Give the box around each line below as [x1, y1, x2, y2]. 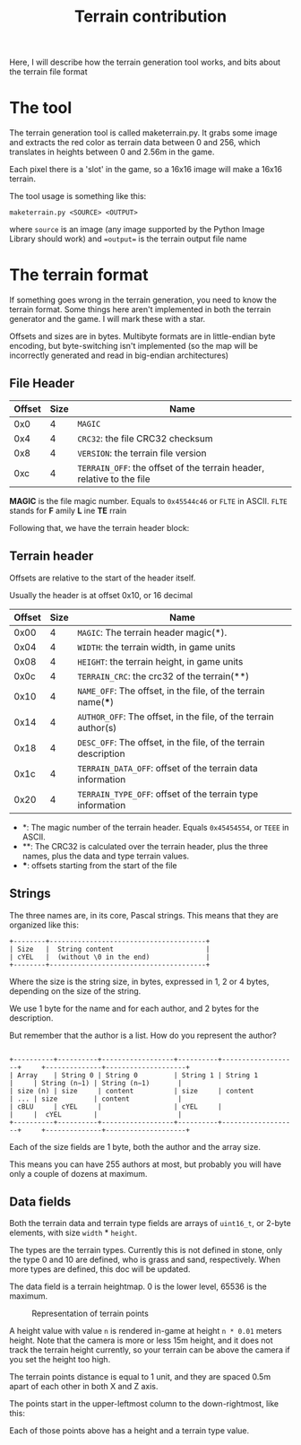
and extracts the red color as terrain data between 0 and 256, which [9, 137, 261, 148]
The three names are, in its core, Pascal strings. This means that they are [9, 910, 279, 920]
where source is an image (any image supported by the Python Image [9, 224, 265, 235]
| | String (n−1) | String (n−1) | [9, 1078, 182, 1087]
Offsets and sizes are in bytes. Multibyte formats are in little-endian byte [9, 331, 276, 342]
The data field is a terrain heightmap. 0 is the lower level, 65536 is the [9, 1281, 267, 1293]
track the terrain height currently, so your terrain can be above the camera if [9, 1345, 290, 1355]
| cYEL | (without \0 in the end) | [9, 953, 211, 962]
